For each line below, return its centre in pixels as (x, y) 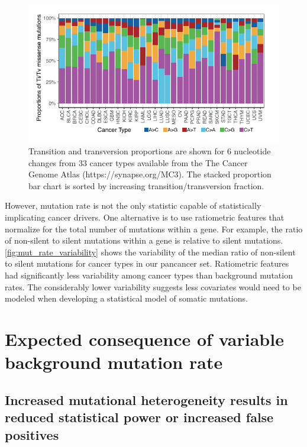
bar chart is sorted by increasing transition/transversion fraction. (146, 185)
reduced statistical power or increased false (139, 417)
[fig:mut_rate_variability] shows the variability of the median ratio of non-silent (150, 252)
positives (32, 434)
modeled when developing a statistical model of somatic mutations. (126, 298)
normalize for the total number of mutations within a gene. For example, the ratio (154, 229)
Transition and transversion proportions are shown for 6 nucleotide (150, 151)
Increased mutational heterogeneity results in (146, 399)
